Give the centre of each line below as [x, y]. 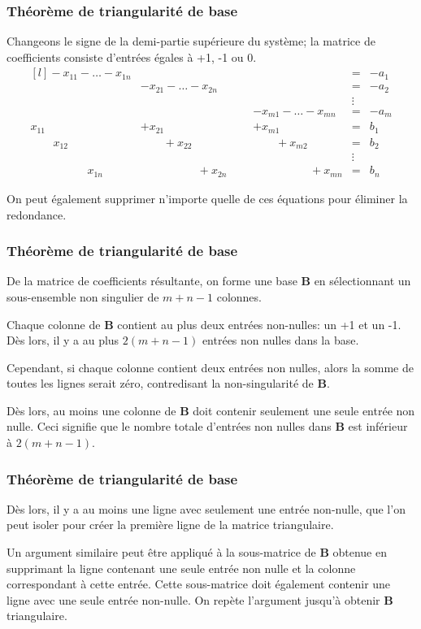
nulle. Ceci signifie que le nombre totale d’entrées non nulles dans [169, 426]
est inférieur [378, 426]
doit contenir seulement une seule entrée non [304, 410]
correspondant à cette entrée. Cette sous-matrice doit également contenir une [199, 584]
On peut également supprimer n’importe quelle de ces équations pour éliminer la [207, 198]
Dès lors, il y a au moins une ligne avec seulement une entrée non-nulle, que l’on [206, 508]
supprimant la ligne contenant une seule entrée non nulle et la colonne [181, 568]
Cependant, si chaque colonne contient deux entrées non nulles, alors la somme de [210, 367]
